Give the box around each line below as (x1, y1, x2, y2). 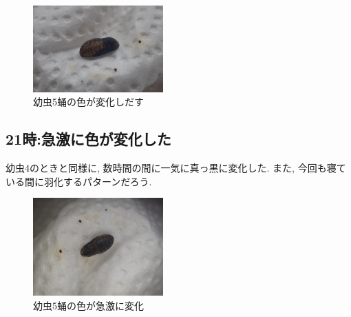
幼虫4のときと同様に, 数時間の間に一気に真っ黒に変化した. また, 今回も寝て (6, 161, 346, 175)
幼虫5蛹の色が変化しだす (33, 94, 144, 109)
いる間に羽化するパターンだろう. (6, 174, 152, 188)
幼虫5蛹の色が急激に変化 (33, 298, 144, 312)
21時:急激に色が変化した (6, 128, 171, 150)
